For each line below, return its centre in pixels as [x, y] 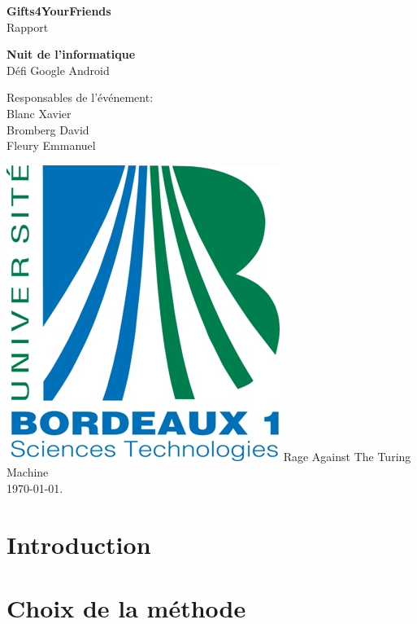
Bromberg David [48, 129]
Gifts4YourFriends [59, 11]
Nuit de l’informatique [71, 54]
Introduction [79, 544]
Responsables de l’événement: [80, 97]
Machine [28, 472]
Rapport [28, 26]
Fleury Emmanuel [51, 145]
